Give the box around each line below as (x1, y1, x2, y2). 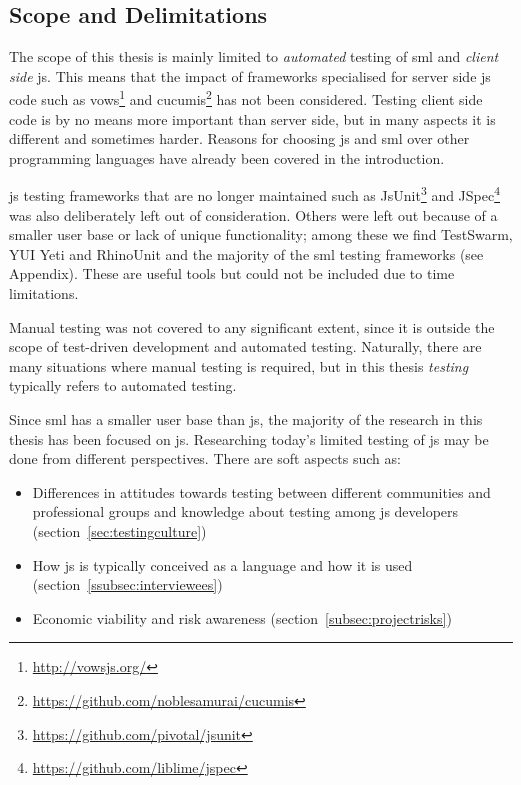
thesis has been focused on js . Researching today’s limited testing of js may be (9, 428, 489, 449)
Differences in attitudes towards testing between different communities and (32, 481, 491, 502)
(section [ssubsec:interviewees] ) (32, 574, 223, 595)
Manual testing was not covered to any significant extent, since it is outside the (9, 316, 495, 337)
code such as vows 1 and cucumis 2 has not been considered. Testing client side (9, 86, 483, 110)
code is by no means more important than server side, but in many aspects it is (9, 108, 496, 129)
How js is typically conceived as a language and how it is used (32, 554, 413, 575)
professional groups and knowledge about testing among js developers (32, 501, 459, 522)
